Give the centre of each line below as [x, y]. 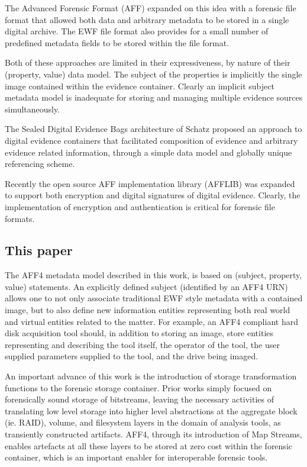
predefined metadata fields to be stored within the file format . [117, 42]
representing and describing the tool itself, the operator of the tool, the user [142, 344]
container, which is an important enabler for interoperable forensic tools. [136, 457]
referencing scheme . [40, 164]
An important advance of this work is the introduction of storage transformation [151, 376]
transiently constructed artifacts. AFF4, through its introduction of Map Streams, [153, 434]
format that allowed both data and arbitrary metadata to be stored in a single [147, 19]
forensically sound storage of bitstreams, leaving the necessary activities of [139, 399]
